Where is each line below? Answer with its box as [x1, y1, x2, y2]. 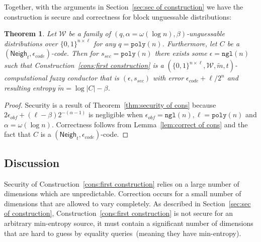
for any [94, 38, 116, 48]
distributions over [4, 38, 58, 48]
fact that [4, 129, 31, 139]
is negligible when [88, 109, 143, 120]
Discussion [4, 154, 60, 170]
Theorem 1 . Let [4, 28, 57, 39]
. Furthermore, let [162, 38, 217, 48]
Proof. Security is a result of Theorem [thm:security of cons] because [4, 99, 216, 110]
